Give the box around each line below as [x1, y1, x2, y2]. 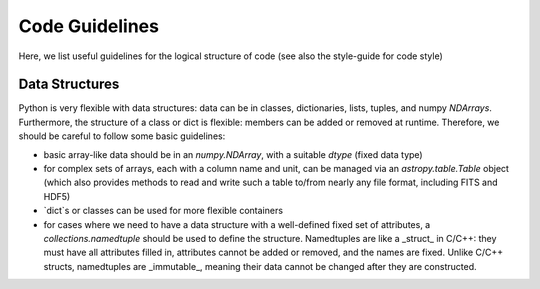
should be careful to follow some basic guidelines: [18, 130, 226, 142]
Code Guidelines [18, 15, 160, 37]
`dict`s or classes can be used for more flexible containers [43, 205, 284, 217]
